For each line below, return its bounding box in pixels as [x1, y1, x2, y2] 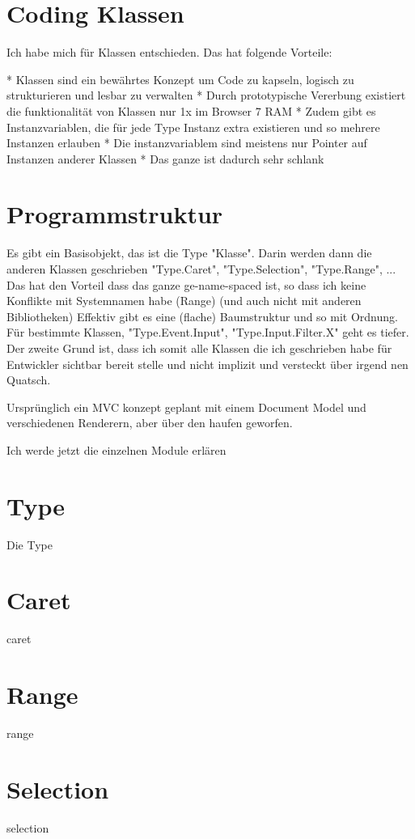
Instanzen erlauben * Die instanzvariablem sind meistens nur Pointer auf [6, 134, 367, 151]
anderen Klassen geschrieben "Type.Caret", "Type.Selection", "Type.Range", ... [6, 261, 396, 277]
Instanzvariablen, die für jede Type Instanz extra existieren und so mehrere [6, 118, 380, 135]
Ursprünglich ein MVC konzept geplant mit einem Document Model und [6, 398, 366, 415]
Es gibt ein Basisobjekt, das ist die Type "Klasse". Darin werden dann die [6, 244, 372, 261]
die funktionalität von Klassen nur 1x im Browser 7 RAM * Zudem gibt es [6, 102, 376, 119]
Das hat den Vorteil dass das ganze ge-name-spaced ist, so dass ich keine [6, 276, 366, 293]
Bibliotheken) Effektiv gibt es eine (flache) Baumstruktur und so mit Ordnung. [6, 307, 398, 324]
